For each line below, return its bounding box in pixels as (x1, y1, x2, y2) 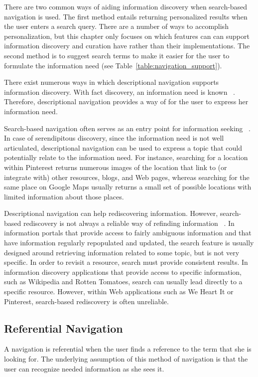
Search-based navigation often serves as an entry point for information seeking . (4, 123, 251, 133)
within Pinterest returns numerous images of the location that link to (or (4, 162, 227, 172)
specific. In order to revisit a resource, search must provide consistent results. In (4, 257, 248, 267)
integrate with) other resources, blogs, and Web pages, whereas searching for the (4, 172, 250, 182)
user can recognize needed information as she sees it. (4, 363, 164, 374)
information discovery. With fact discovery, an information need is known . (4, 86, 236, 97)
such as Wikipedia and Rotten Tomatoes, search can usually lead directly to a (4, 276, 243, 287)
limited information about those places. (4, 191, 124, 201)
